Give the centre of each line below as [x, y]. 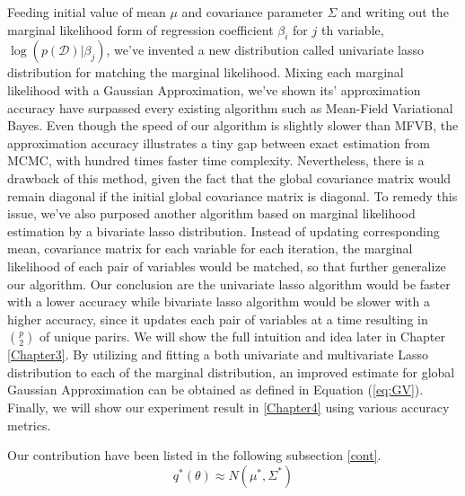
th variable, [352, 29]
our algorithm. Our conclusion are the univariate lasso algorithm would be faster [229, 283]
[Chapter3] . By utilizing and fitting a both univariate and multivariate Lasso [218, 354]
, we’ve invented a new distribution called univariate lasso [265, 50]
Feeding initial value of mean [87, 12]
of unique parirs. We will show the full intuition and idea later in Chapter [242, 337]
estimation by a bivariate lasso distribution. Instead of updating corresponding [224, 230]
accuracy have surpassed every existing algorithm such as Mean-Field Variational [230, 107]
